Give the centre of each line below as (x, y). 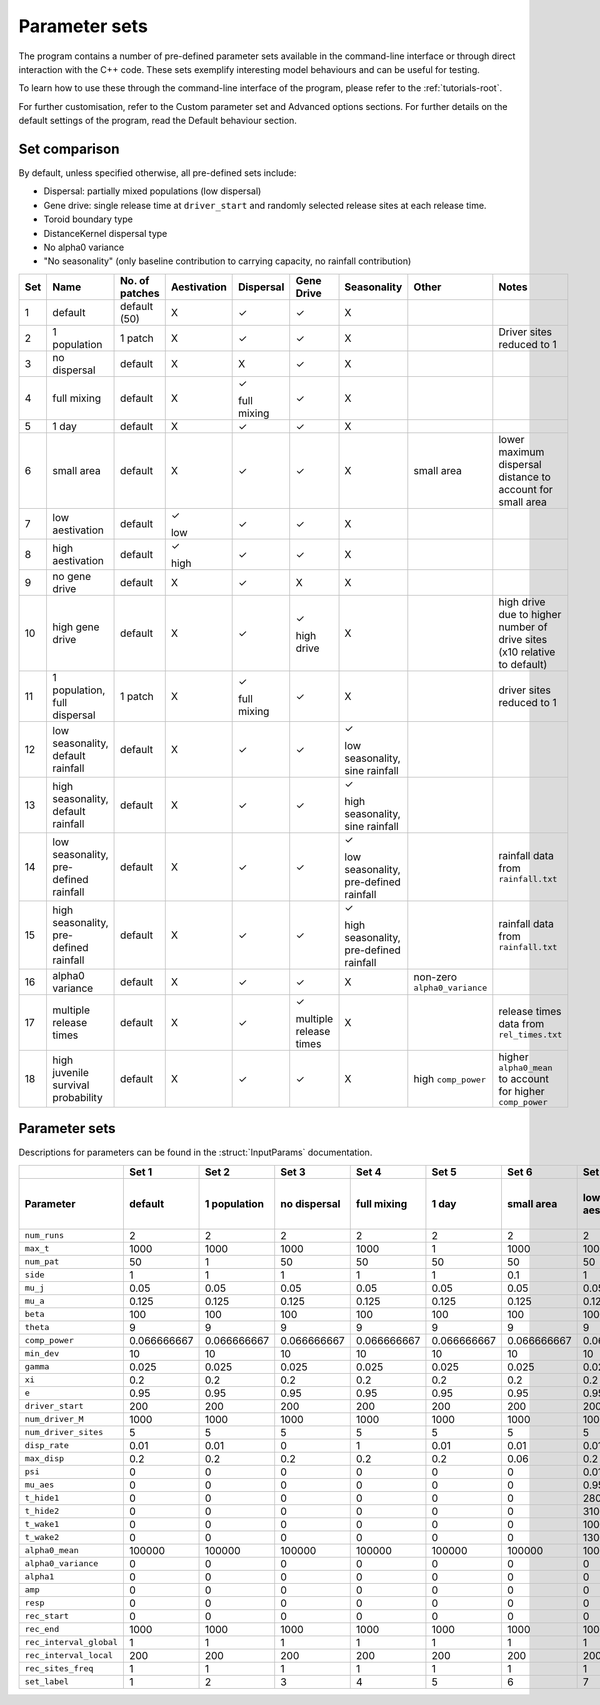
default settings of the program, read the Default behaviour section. (157, 121)
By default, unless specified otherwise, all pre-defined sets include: (157, 173)
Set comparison (69, 148)
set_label (47, 1681)
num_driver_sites (64, 1432)
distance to (525, 477)
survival (71, 1085)
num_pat (42, 1261)
